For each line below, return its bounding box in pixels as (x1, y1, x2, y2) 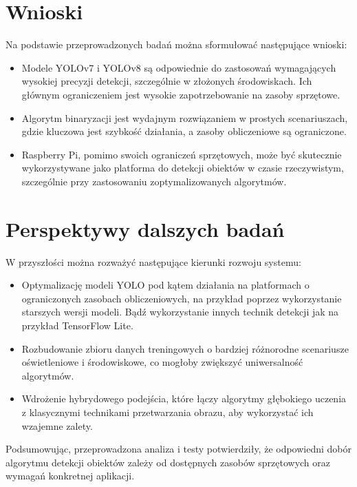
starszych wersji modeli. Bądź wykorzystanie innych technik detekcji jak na (21, 304, 339, 319)
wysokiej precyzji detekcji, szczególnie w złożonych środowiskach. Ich (21, 74, 312, 88)
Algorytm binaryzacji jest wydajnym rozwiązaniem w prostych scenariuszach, (21, 110, 348, 125)
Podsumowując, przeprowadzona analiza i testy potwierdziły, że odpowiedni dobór (6, 442, 352, 456)
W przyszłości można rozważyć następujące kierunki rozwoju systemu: (6, 254, 301, 269)
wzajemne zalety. (21, 418, 93, 433)
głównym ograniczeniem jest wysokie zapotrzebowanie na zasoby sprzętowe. (21, 87, 340, 101)
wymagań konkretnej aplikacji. (6, 468, 135, 483)
